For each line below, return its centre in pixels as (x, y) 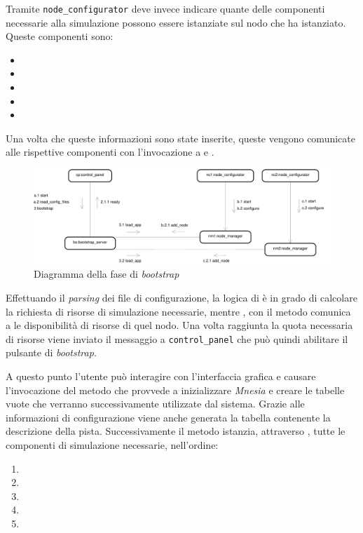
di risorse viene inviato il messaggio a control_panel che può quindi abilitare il (177, 338)
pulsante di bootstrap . (51, 352)
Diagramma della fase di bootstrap (107, 274)
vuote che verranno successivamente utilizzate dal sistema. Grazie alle (155, 404)
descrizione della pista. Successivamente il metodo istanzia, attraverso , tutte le (176, 431)
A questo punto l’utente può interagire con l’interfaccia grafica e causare (161, 376)
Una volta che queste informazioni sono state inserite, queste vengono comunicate (180, 138)
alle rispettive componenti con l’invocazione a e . (110, 152)
